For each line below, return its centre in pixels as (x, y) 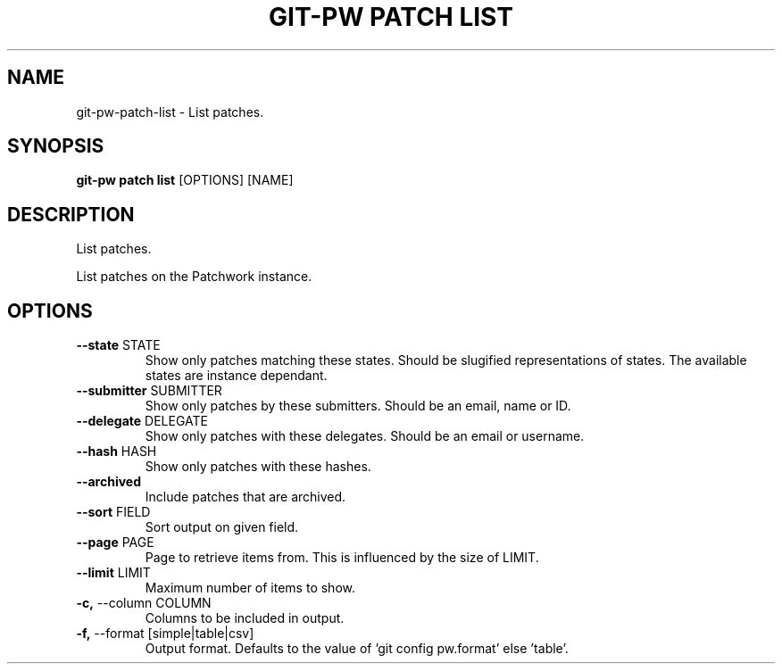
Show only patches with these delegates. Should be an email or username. (365, 436)
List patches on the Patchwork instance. (194, 277)
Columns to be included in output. (245, 618)
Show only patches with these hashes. (258, 467)
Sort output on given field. (222, 527)
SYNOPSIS (56, 146)
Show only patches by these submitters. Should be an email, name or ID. (358, 406)
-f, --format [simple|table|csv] (165, 634)
